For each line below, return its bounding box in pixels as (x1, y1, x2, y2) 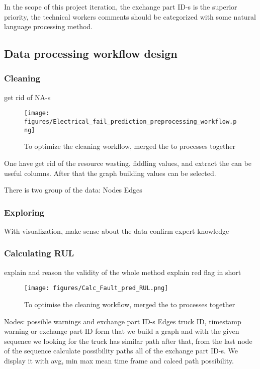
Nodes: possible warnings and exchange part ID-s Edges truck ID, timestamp (4, 316, 241, 326)
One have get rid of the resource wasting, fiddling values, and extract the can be (4, 157, 251, 168)
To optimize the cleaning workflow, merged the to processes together (24, 141, 235, 151)
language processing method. (4, 21, 93, 32)
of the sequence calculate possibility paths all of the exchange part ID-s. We (4, 345, 238, 356)
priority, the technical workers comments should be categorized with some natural (4, 11, 256, 22)
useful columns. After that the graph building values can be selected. (4, 167, 216, 178)
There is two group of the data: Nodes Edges (4, 185, 142, 195)
